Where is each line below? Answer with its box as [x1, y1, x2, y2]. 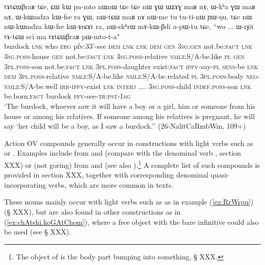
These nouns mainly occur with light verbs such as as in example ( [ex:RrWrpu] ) [4, 196, 254, 207]
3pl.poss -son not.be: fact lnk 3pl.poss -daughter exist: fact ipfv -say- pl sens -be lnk [4, 61, 258, 71]
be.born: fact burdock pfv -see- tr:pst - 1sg [4, 91, 130, 101]
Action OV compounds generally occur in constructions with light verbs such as [4, 137, 253, 148]
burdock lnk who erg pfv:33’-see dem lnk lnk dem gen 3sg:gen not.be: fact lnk [4, 41, 253, 51]
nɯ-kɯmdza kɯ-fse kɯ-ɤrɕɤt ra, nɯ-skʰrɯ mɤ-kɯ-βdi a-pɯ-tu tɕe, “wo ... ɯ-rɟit [4, 21, 254, 32]
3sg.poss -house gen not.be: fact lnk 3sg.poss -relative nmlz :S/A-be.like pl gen [4, 50, 245, 61]
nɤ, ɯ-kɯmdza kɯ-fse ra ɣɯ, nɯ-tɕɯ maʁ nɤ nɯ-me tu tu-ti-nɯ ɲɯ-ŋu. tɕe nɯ [4, 11, 252, 21]
